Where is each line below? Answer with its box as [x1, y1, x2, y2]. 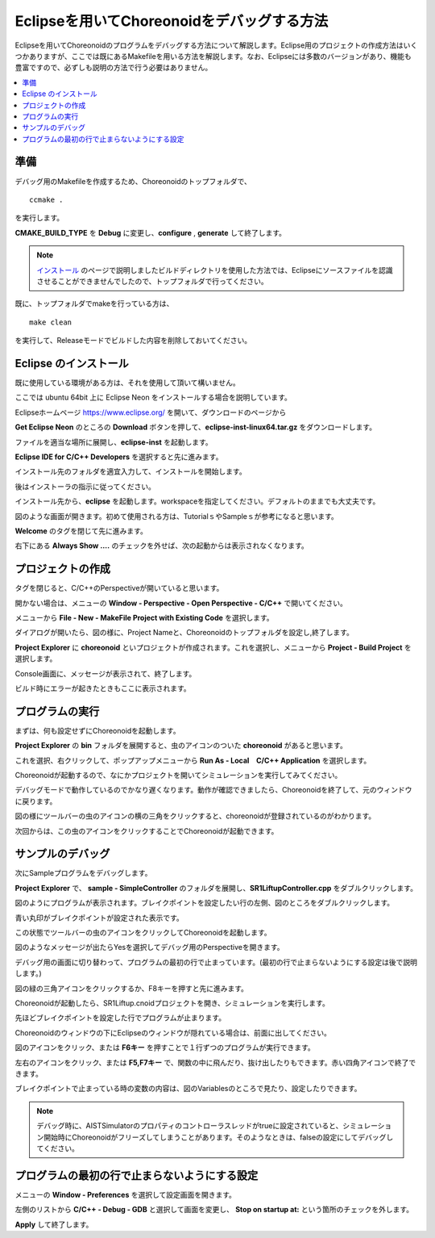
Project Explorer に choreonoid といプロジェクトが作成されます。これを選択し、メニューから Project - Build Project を [14, 642, 412, 652]
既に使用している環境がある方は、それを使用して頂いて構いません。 [14, 378, 241, 387]
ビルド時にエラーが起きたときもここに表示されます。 [14, 683, 191, 693]
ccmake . [29, 194, 64, 204]
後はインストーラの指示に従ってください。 [14, 481, 156, 491]
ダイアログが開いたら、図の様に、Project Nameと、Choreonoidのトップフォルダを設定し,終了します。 [14, 628, 354, 638]
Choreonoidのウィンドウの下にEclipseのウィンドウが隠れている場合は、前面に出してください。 [14, 1027, 332, 1037]
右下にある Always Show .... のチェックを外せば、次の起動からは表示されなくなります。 [14, 541, 309, 550]
